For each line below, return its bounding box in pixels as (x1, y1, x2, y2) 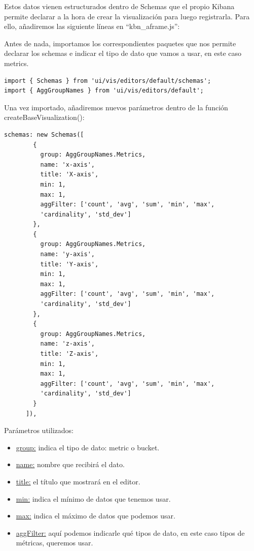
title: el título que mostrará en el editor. (16, 476, 140, 486)
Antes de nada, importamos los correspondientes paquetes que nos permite (4, 38, 236, 48)
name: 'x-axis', (40, 161, 95, 168)
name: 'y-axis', (40, 251, 95, 258)
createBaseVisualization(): (4, 112, 85, 123)
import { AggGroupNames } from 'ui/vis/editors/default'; (4, 87, 204, 95)
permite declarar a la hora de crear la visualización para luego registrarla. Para (4, 11, 250, 21)
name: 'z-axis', (40, 340, 95, 348)
